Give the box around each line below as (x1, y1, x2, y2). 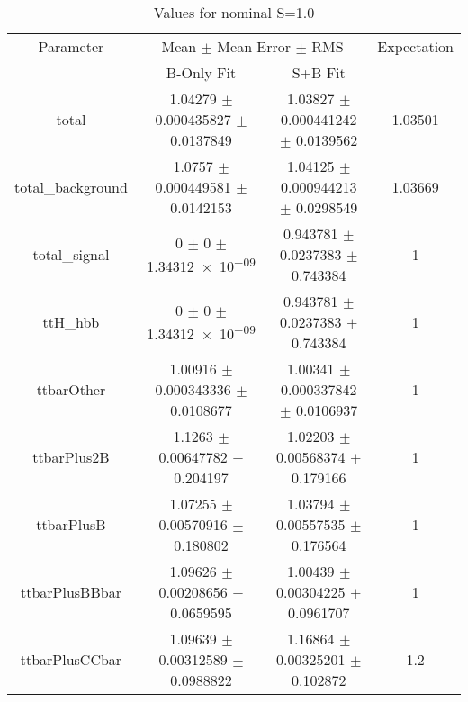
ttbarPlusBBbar (20, 581, 121, 602)
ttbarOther (36, 379, 106, 400)
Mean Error (217, 36, 292, 57)
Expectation (377, 36, 454, 57)
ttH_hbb (42, 311, 100, 332)
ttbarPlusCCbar (20, 649, 122, 670)
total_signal (32, 244, 110, 265)
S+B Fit (292, 62, 346, 83)
